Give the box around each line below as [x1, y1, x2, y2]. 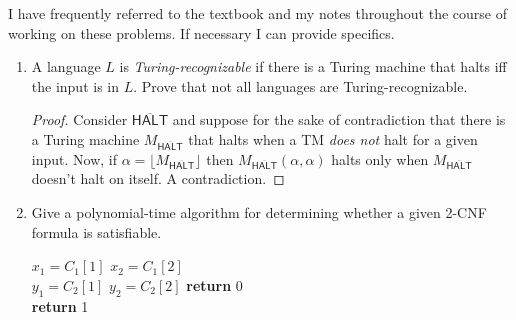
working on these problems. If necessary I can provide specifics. [8, 22, 395, 43]
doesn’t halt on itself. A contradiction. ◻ [31, 168, 285, 189]
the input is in [31, 75, 120, 96]
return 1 [31, 295, 89, 316]
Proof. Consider [31, 109, 128, 130]
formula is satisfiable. [31, 221, 162, 242]
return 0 [186, 274, 243, 295]
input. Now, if [31, 148, 117, 169]
